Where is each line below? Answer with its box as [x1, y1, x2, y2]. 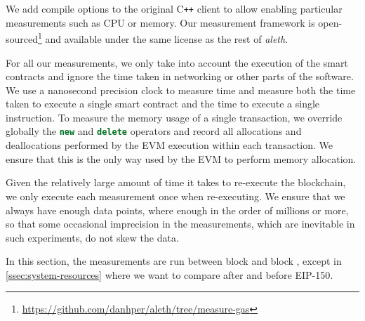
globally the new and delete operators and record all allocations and [6, 124, 302, 138]
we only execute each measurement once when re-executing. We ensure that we [6, 188, 345, 203]
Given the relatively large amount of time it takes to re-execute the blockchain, [6, 175, 346, 190]
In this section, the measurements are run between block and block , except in [6, 254, 342, 268]
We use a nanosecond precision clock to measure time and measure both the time [6, 82, 356, 97]
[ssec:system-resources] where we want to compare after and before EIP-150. [6, 267, 333, 282]
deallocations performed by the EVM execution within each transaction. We [6, 138, 333, 152]
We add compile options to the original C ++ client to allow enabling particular [6, 1, 343, 15]
